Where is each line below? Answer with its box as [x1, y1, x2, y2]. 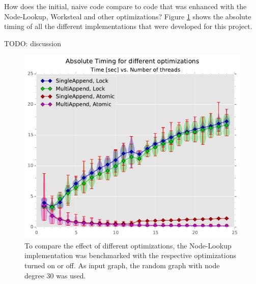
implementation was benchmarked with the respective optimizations [24, 250, 237, 261]
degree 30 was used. [24, 270, 86, 280]
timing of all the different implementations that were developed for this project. [4, 21, 252, 31]
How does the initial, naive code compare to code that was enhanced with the [4, 1, 247, 11]
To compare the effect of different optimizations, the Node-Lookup [24, 240, 232, 250]
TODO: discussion [4, 38, 62, 48]
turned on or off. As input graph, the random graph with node [24, 260, 220, 271]
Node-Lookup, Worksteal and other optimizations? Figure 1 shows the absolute [4, 11, 251, 21]
